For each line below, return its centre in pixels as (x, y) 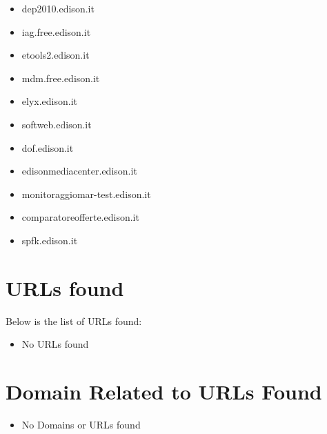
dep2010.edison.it (58, 8)
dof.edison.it (48, 147)
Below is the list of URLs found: (74, 320)
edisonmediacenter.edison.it (79, 171)
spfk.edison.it (50, 240)
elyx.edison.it (50, 101)
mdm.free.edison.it (61, 78)
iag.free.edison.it (56, 31)
